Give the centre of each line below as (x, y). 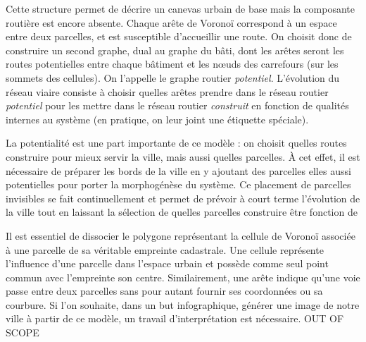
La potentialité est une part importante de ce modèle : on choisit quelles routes (176, 143)
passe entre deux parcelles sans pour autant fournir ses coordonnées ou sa (164, 291)
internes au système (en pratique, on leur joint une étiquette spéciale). (157, 119)
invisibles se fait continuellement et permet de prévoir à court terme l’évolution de (183, 198)
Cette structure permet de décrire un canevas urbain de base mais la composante (181, 8)
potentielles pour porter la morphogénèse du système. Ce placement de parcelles (178, 184)
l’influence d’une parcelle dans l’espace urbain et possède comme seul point (167, 263)
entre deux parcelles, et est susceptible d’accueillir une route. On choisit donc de (179, 36)
